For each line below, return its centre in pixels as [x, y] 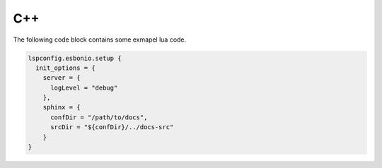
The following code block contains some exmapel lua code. [100, 40]
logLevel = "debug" [84, 88]
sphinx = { [62, 107]
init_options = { [65, 68]
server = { [62, 78]
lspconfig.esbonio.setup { [75, 58]
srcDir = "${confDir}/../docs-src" [112, 127]
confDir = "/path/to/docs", [99, 117]
